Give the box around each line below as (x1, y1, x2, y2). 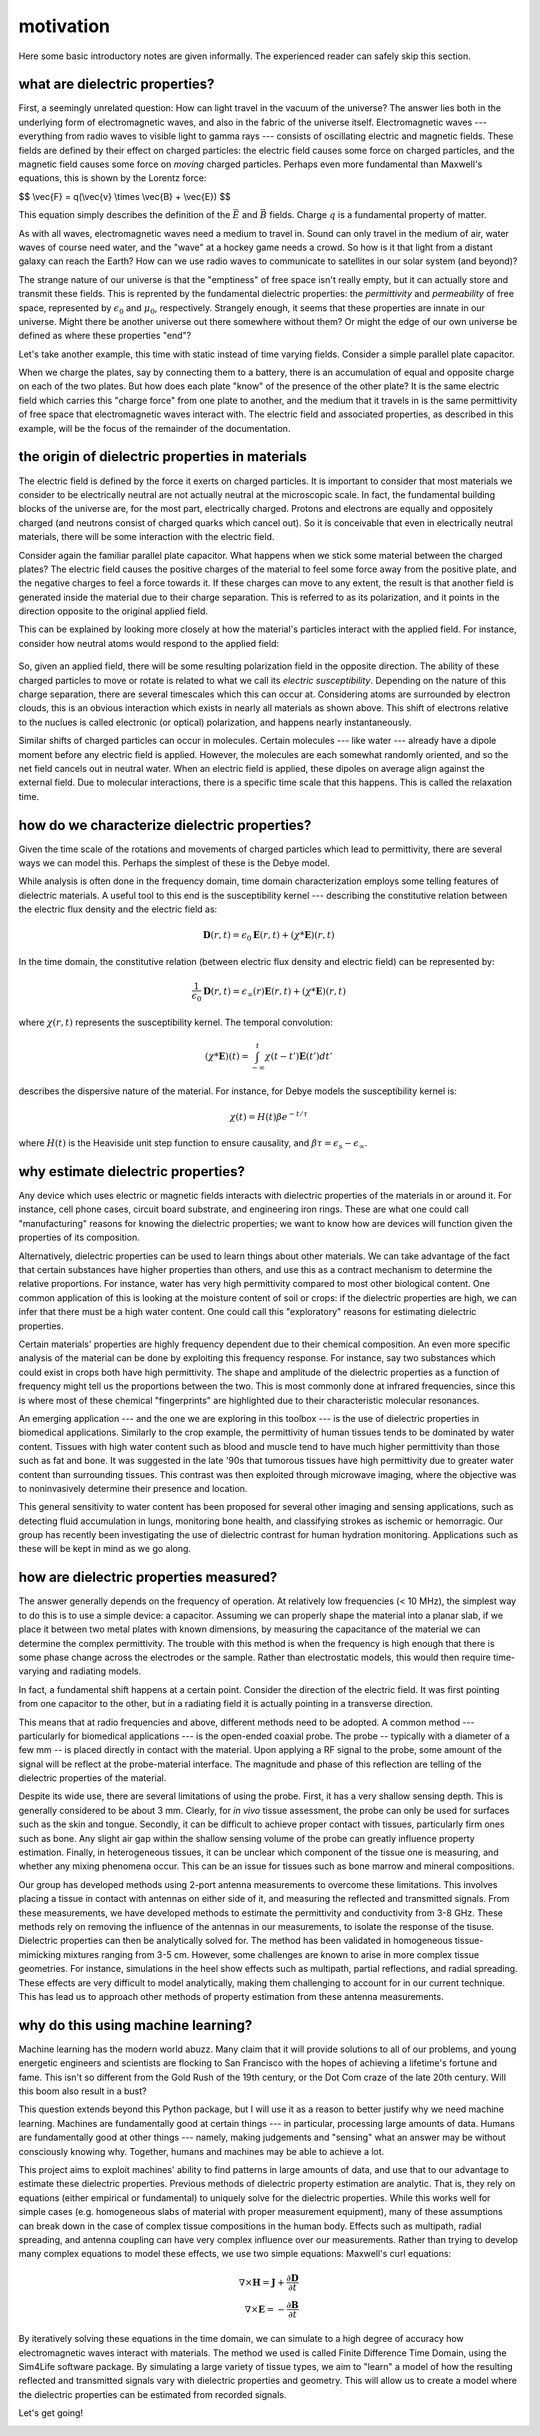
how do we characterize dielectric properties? (18, 816, 312, 834)
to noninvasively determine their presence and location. (18, 1482, 248, 1494)
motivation (18, 15, 110, 37)
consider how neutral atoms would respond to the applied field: (18, 637, 280, 649)
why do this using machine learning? (18, 2016, 253, 2034)
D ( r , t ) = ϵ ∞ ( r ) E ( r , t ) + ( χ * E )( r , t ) (203, 986, 347, 1000)
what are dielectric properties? (18, 76, 215, 93)
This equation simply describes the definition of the (18, 209, 231, 221)
